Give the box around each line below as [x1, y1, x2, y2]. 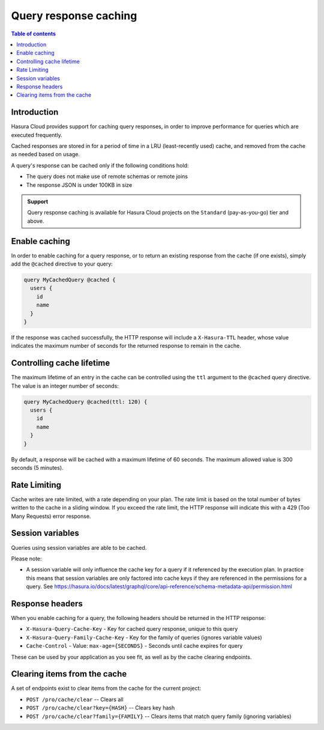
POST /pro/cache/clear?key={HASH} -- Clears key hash [26, 704, 175, 711]
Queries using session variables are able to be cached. [11, 544, 147, 551]
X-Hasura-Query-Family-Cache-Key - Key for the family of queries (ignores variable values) [26, 634, 262, 641]
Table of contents [11, 30, 56, 37]
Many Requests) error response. [11, 513, 91, 520]
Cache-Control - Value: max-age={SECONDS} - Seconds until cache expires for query [26, 642, 243, 649]
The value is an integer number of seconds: [11, 382, 119, 389]
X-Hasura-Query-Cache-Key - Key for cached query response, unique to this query [26, 625, 238, 633]
